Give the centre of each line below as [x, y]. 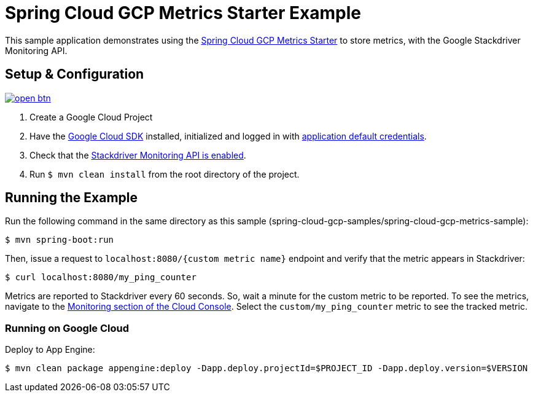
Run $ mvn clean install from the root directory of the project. [165, 174]
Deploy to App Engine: [50, 350]
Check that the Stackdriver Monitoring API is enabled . [138, 155]
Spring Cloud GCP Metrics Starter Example [183, 13]
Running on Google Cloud [67, 328]
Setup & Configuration [75, 74]
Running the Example [72, 198]
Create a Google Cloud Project [91, 117]
